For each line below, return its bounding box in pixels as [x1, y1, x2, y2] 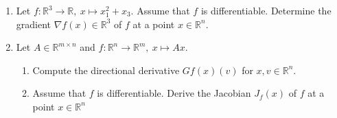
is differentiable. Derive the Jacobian [97, 86, 251, 100]
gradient [16, 16, 51, 31]
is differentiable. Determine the [200, 3, 332, 17]
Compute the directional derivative [32, 62, 180, 77]
